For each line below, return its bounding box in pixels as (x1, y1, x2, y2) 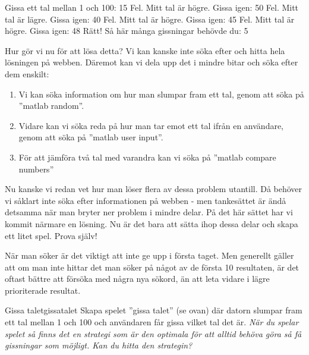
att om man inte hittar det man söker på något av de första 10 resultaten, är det (5, 260, 299, 273)
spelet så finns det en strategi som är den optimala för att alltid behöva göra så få (5, 327, 302, 340)
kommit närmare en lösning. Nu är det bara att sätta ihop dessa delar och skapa (5, 217, 298, 230)
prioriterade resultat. (5, 284, 81, 296)
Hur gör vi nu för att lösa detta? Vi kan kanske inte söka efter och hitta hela (5, 44, 285, 56)
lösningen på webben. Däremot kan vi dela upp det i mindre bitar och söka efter (5, 56, 298, 68)
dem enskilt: (5, 67, 49, 80)
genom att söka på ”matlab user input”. (18, 131, 163, 143)
